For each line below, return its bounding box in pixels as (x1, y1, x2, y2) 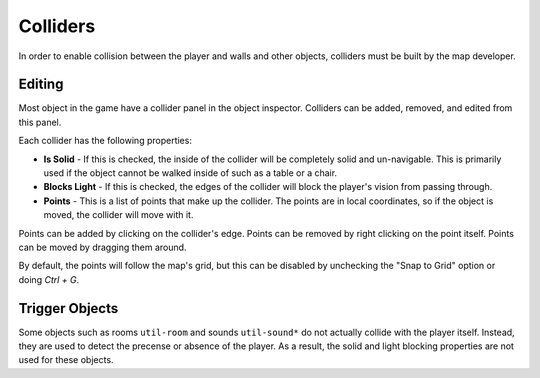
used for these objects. (18, 354, 114, 366)
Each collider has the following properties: (18, 135, 192, 147)
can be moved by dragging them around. (18, 241, 187, 253)
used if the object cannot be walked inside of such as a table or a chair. (43, 167, 338, 179)
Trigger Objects (18, 300, 119, 317)
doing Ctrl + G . (18, 273, 80, 285)
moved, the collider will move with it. (43, 209, 194, 221)
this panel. (18, 116, 62, 128)
